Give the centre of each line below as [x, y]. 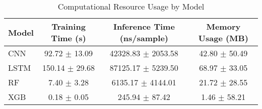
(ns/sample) [144, 38]
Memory [223, 26]
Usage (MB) [223, 38]
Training [69, 26]
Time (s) [69, 38]
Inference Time [144, 26]
